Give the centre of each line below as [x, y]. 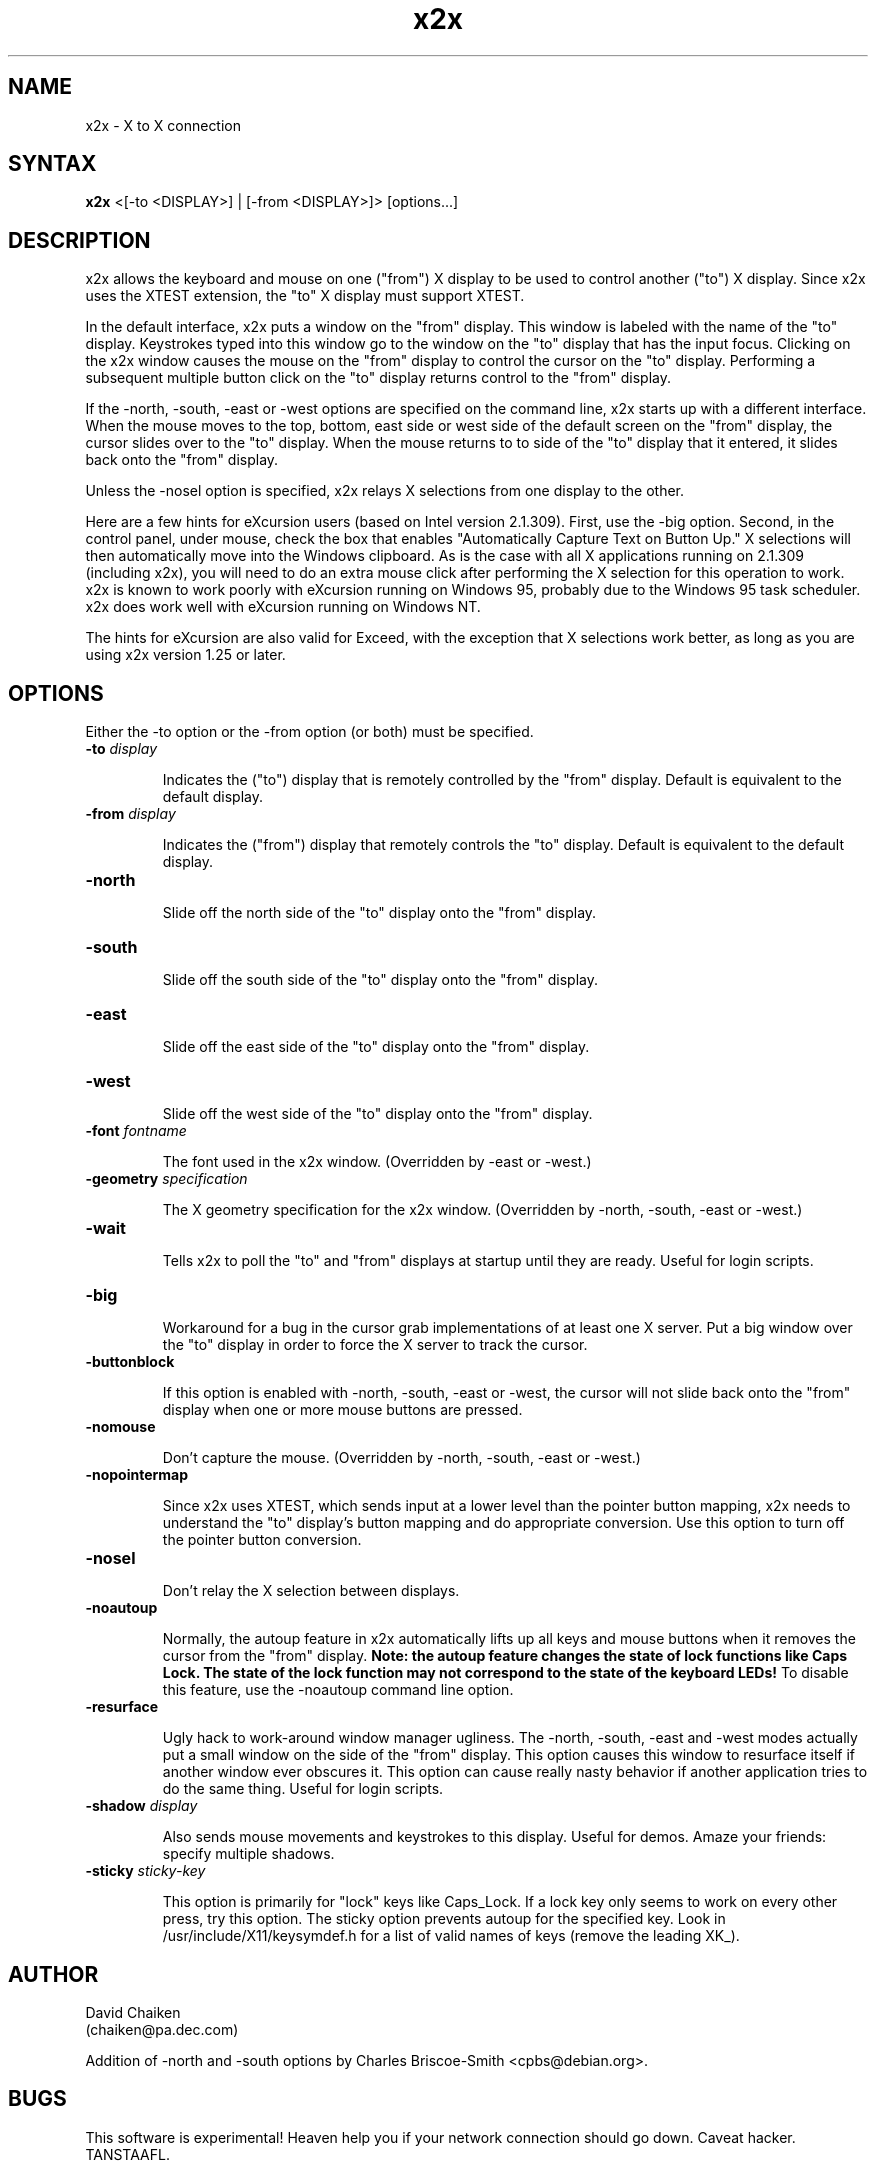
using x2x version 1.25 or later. [185, 655]
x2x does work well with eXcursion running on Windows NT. [283, 607]
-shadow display [141, 1806]
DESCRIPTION [79, 240]
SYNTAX [52, 164]
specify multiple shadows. [248, 1854]
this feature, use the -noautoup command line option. [338, 1690]
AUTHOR [53, 1974]
